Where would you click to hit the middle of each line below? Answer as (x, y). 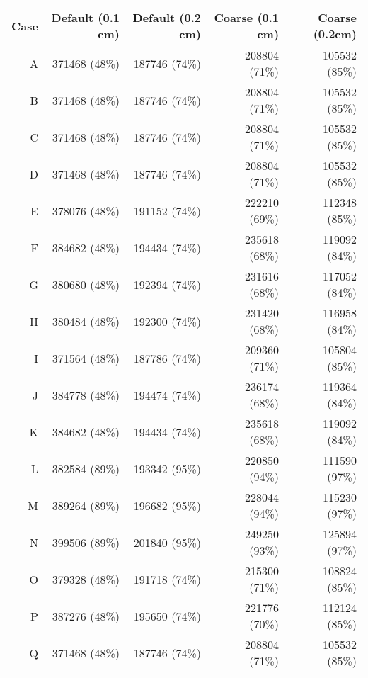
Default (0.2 (167, 17)
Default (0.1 (85, 17)
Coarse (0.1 (247, 17)
